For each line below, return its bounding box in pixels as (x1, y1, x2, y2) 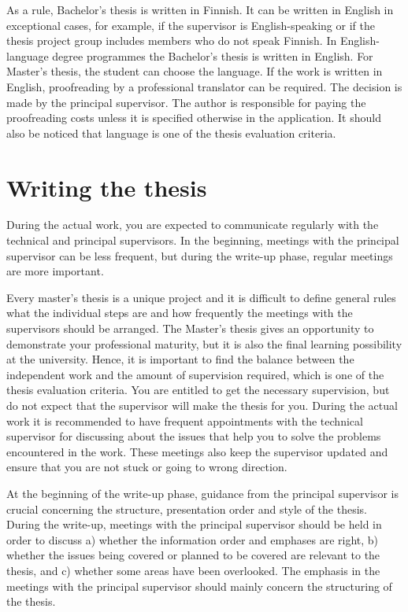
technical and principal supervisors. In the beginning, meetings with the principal (6, 232, 399, 249)
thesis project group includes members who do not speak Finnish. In (6, 32, 337, 49)
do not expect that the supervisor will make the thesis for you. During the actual (6, 397, 398, 413)
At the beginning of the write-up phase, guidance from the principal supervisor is (6, 485, 399, 501)
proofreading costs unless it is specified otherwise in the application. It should (6, 109, 381, 126)
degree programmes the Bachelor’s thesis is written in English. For (52, 47, 373, 64)
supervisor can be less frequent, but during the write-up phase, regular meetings (6, 247, 393, 264)
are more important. (6, 263, 104, 279)
